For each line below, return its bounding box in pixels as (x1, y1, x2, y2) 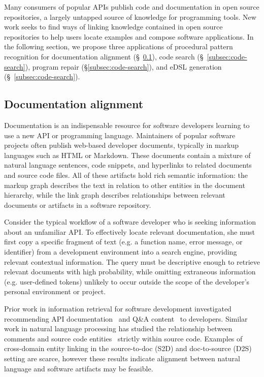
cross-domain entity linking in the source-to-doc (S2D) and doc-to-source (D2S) (4, 343, 252, 354)
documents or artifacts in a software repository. (4, 199, 151, 210)
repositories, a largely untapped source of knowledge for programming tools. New (4, 11, 256, 22)
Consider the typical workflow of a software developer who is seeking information (4, 216, 256, 227)
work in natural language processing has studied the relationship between (4, 323, 233, 334)
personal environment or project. (4, 286, 106, 297)
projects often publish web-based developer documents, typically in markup (4, 140, 239, 150)
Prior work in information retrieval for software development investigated (4, 303, 232, 314)
